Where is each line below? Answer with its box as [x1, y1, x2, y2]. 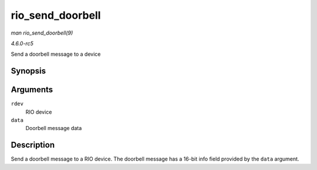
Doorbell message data [25, 125, 82, 132]
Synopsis [11, 66, 46, 76]
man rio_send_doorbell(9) [11, 29, 73, 36]
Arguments [11, 85, 53, 95]
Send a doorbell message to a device [11, 50, 101, 58]
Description [11, 140, 55, 150]
